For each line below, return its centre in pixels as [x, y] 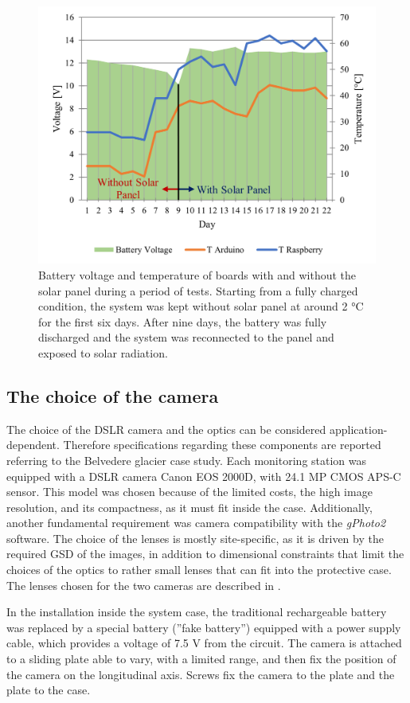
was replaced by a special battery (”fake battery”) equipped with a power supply [204, 627]
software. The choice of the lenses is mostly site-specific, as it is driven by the [195, 538]
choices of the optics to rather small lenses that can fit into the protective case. [199, 570]
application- [358, 429]
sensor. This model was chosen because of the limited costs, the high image [189, 492]
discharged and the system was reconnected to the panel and [186, 337]
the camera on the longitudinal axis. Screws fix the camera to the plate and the [201, 674]
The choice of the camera [113, 395]
